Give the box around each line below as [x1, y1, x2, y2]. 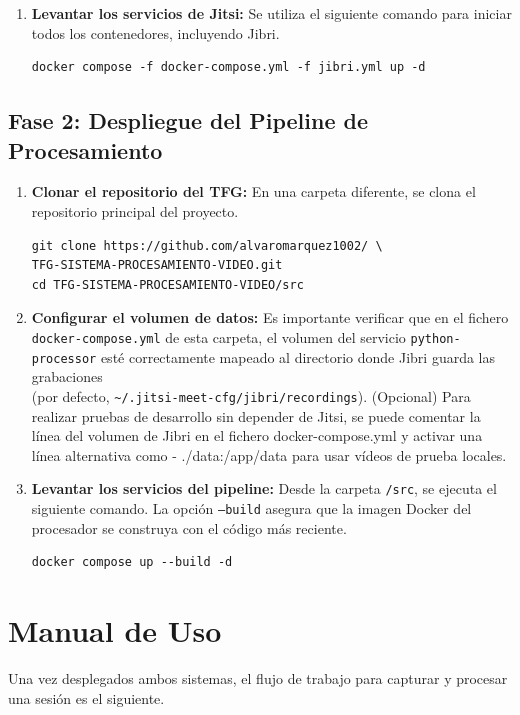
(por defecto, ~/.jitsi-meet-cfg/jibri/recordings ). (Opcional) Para [31, 385, 471, 406]
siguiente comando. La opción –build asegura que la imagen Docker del [31, 497, 472, 518]
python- [410, 331, 461, 346]
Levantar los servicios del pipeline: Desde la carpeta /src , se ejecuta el [31, 478, 497, 499]
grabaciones [31, 366, 103, 387]
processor [31, 351, 97, 366]
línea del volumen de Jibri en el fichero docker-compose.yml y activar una [31, 425, 483, 446]
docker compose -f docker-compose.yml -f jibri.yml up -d [31, 60, 426, 75]
